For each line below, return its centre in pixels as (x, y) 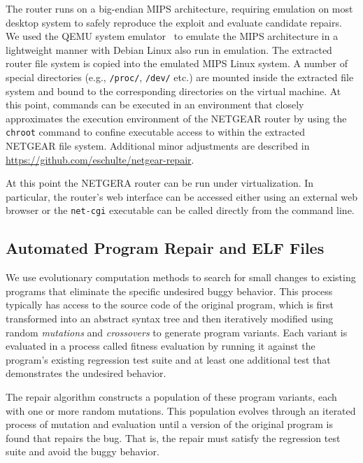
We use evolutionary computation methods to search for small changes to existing (181, 277)
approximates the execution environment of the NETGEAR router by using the (176, 118)
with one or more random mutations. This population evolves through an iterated (181, 410)
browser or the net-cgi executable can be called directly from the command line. (180, 210)
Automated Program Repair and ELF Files (165, 248)
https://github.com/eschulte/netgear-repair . (100, 159)
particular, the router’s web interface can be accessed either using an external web (181, 196)
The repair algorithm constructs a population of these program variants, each (171, 397)
